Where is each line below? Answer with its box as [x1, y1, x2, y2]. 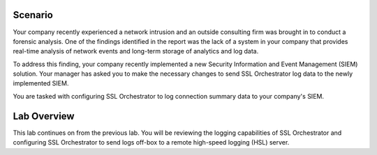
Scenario [13, 9, 54, 21]
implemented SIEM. [13, 79, 69, 88]
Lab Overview [13, 110, 75, 122]
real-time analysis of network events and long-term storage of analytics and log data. [13, 47, 259, 56]
